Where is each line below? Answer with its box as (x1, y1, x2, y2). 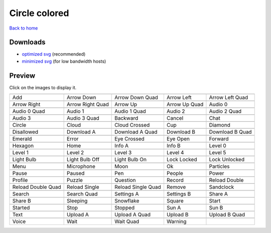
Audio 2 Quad (209, 108, 242, 115)
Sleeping (67, 197, 88, 204)
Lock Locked (166, 156, 197, 163)
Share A (209, 190, 228, 197)
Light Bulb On (114, 156, 147, 163)
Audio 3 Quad (67, 115, 100, 122)
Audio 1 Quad (114, 108, 146, 115)
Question (114, 177, 136, 184)
